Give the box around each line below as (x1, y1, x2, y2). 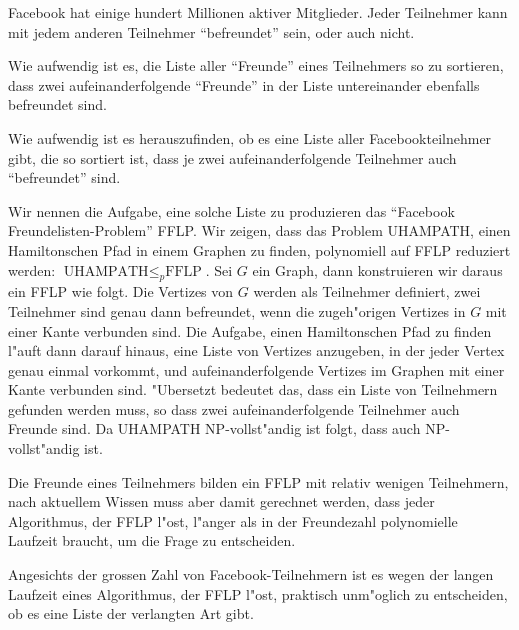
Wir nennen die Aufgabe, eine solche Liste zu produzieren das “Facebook (8, 200, 455, 221)
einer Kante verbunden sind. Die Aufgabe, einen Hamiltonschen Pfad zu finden (8, 320, 492, 341)
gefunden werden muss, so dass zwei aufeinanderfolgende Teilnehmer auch (8, 398, 460, 419)
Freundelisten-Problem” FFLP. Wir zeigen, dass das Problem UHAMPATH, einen (8, 220, 511, 241)
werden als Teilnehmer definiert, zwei (253, 281, 481, 302)
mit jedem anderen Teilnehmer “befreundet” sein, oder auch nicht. (8, 21, 415, 42)
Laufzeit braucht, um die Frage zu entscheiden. (8, 530, 296, 551)
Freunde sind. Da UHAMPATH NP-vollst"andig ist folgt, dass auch (8, 418, 421, 439)
